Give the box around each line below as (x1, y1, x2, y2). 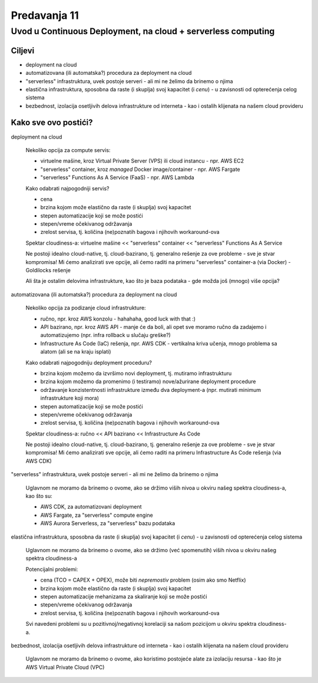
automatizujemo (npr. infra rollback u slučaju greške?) (40, 332, 171, 339)
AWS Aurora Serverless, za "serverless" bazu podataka (40, 520, 175, 527)
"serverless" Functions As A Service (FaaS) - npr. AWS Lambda (40, 174, 194, 181)
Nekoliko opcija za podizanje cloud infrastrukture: (25, 304, 147, 312)
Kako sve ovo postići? (11, 118, 93, 128)
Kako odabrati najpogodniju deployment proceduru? (25, 359, 153, 366)
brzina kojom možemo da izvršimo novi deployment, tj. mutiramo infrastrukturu (40, 369, 232, 377)
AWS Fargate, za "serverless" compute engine (40, 512, 153, 519)
